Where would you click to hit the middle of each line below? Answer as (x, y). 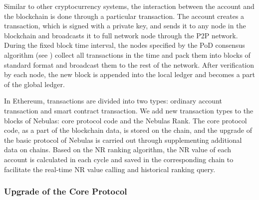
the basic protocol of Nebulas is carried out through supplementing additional (123, 140)
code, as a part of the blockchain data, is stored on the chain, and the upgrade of (128, 130)
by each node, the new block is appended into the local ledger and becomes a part (130, 74)
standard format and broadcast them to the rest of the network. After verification (129, 64)
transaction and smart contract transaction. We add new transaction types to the (129, 110)
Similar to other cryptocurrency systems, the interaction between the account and (129, 6)
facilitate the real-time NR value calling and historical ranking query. (110, 169)
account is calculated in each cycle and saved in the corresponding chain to (119, 159)
